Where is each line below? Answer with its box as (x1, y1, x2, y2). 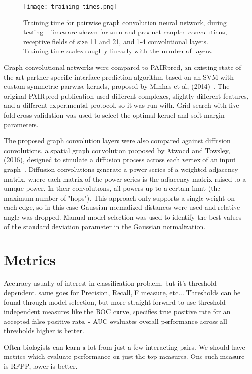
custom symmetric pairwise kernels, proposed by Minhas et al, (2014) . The (4, 81, 230, 91)
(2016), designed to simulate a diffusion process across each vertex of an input (4, 154, 236, 165)
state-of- (219, 62, 244, 72)
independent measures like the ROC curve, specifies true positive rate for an (4, 306, 231, 317)
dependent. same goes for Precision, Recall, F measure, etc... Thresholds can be (4, 287, 241, 297)
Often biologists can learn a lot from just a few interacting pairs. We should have (4, 341, 245, 352)
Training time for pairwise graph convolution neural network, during (23, 17, 227, 27)
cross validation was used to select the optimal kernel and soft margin (17, 110, 225, 119)
